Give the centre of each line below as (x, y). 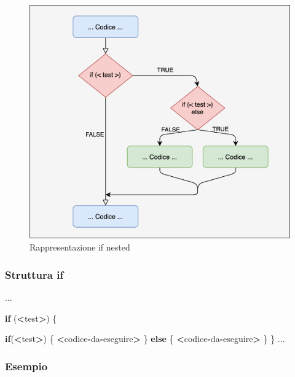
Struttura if (34, 274)
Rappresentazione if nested (80, 247)
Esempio (26, 366)
